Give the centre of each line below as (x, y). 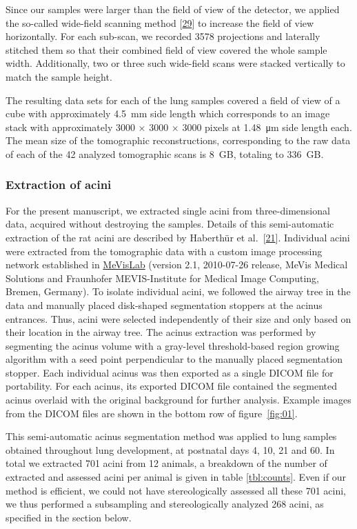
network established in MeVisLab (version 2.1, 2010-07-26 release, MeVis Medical (177, 264)
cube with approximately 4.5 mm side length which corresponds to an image (168, 113)
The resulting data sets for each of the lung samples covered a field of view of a (173, 100)
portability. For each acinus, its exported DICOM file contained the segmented (172, 386)
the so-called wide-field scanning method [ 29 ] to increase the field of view (160, 22)
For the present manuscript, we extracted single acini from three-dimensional (168, 210)
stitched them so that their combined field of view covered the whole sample (166, 49)
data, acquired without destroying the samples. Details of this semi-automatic (170, 224)
